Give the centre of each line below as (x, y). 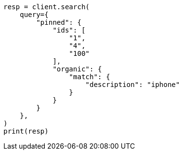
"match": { (90, 77)
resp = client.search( (47, 7)
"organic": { (77, 69)
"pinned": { (59, 22)
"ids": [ (69, 30)
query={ (34, 15)
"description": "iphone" (133, 85)
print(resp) (26, 131)
